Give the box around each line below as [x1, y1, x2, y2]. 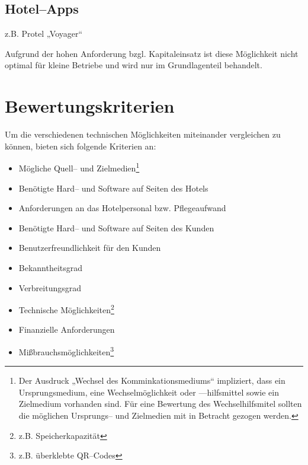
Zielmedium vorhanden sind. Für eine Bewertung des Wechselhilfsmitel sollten [18, 397, 302, 410]
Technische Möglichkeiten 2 [18, 302, 114, 316]
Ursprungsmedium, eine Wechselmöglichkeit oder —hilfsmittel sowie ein [18, 386, 279, 398]
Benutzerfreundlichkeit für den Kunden [18, 241, 161, 254]
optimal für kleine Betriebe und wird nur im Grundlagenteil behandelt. [5, 59, 262, 71]
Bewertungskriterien [5, 94, 175, 118]
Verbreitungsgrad [18, 281, 82, 294]
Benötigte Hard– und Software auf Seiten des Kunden [18, 221, 214, 234]
